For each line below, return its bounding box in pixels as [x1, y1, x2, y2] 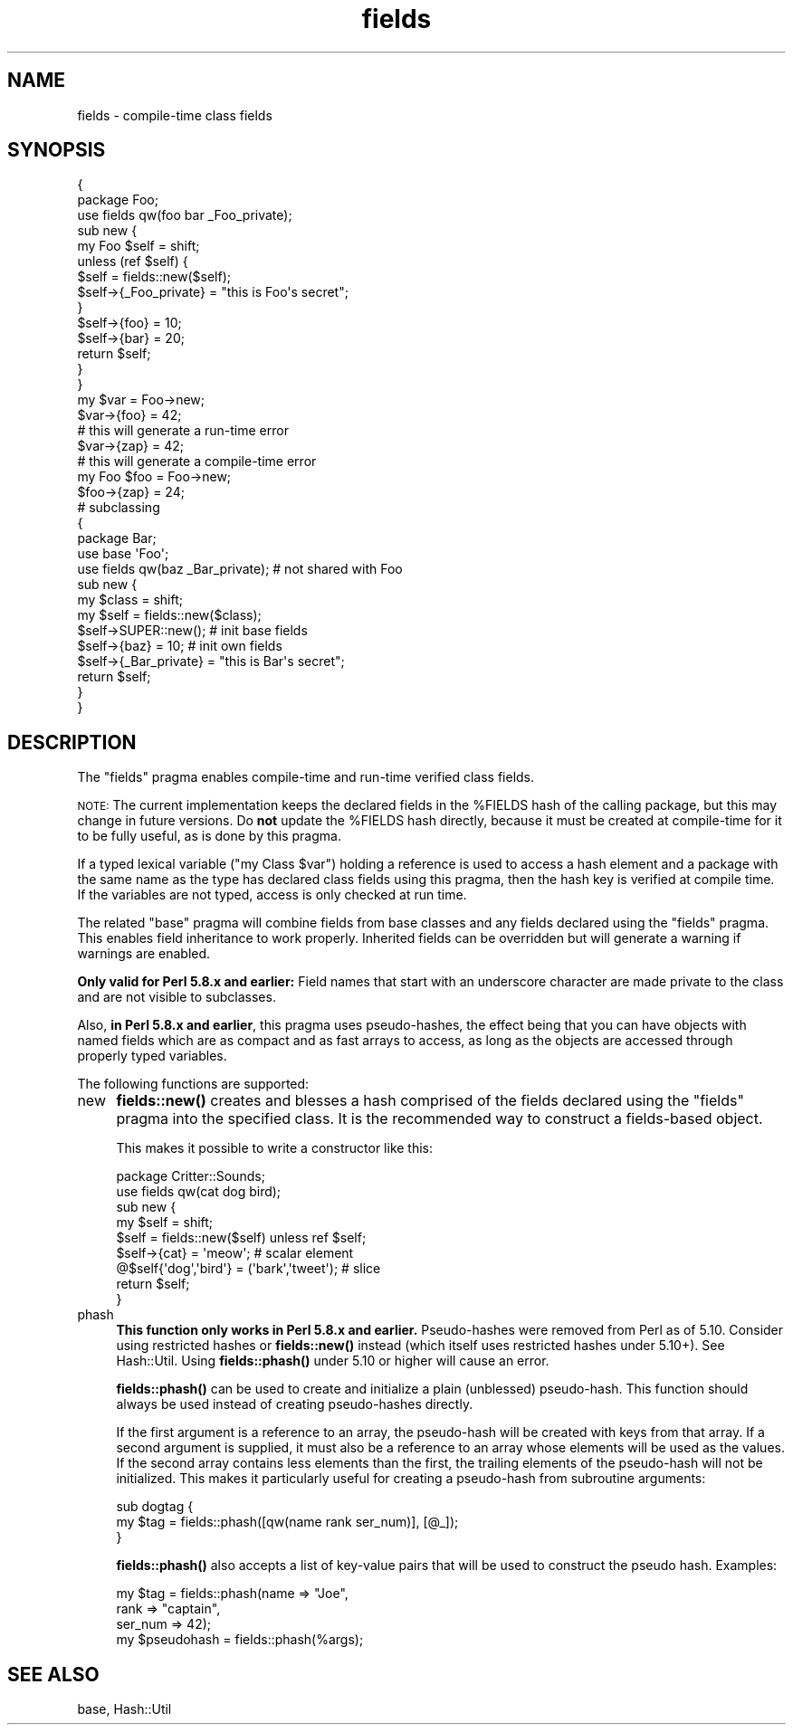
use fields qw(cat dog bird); [116, 1184, 282, 1200]
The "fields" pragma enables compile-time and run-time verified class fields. [77, 769, 535, 785]
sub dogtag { [116, 1499, 194, 1515]
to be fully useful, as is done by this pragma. [77, 828, 341, 844]
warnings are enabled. [77, 946, 211, 962]
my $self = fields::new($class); [77, 607, 262, 623]
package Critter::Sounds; [116, 1168, 265, 1185]
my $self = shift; [116, 1214, 214, 1231]
